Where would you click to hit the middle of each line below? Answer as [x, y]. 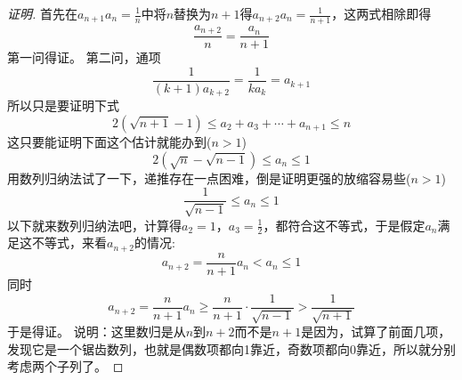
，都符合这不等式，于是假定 [344, 225]
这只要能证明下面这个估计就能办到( [109, 142]
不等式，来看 [69, 243]
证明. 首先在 [42, 13]
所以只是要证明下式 [63, 105]
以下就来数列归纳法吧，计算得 [94, 225]
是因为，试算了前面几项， [376, 331]
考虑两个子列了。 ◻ [65, 366]
